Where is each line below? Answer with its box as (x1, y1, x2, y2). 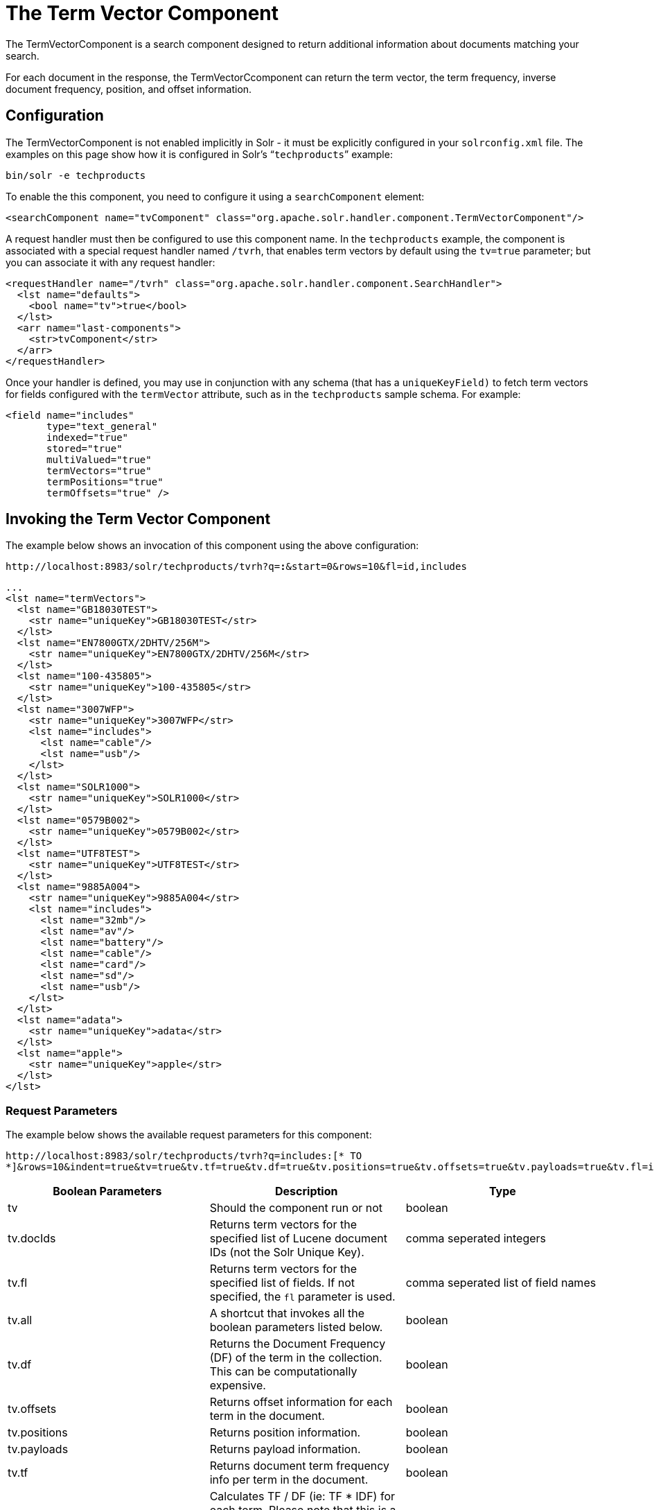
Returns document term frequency (209, 1459, 390, 1473)
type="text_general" (46, 420, 158, 432)
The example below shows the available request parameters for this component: (6, 1129, 372, 1141)
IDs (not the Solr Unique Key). (209, 1245, 364, 1260)
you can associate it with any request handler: (6, 256, 215, 268)
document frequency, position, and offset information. (6, 83, 252, 95)
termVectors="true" (46, 465, 152, 476)
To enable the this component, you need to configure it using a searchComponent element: (6, 190, 425, 202)
